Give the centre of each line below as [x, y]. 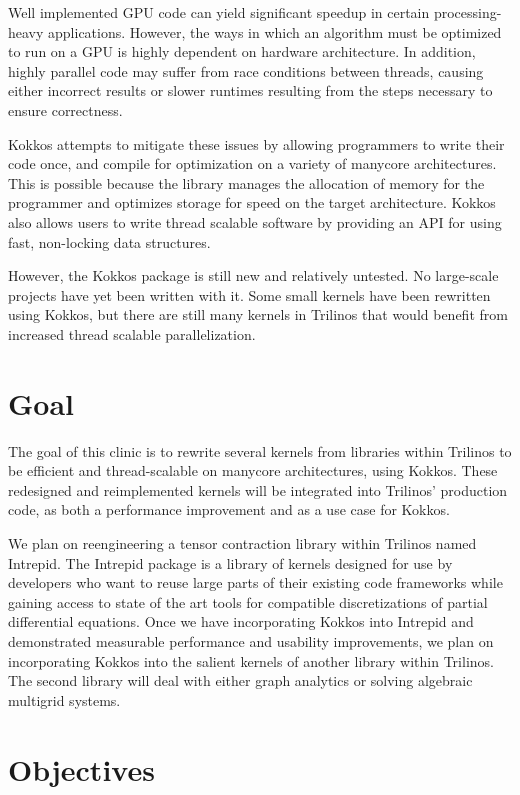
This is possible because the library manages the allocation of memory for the [246, 182]
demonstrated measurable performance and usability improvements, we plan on [251, 640]
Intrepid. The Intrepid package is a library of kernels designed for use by [230, 562]
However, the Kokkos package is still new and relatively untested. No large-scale [253, 275]
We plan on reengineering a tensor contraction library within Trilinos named [242, 543]
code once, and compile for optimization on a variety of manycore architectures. [252, 163]
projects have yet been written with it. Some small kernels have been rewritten [249, 294]
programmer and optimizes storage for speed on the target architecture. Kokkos [252, 202]
